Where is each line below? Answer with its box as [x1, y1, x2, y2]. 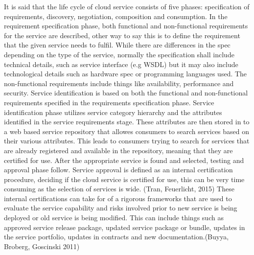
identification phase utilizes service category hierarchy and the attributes [4, 107, 222, 117]
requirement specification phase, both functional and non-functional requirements [4, 21, 248, 31]
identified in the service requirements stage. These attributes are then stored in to [4, 116, 250, 127]
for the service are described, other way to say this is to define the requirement [4, 30, 240, 40]
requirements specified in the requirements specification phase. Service [4, 97, 214, 107]
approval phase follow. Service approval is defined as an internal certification [4, 164, 233, 175]
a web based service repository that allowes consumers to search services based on [4, 126, 250, 136]
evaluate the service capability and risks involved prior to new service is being [4, 203, 237, 213]
